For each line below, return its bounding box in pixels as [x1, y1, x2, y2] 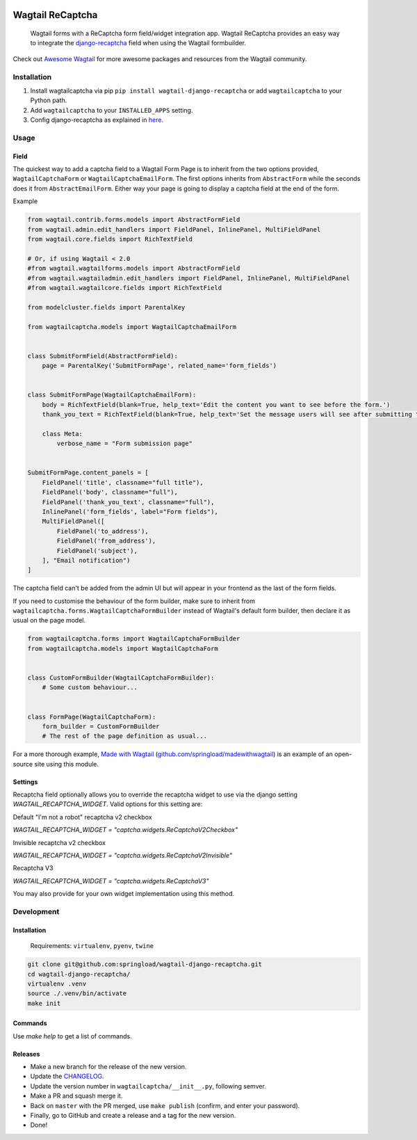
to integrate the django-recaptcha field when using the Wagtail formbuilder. [30, 39, 247, 47]
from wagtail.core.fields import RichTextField [27, 235, 193, 243]
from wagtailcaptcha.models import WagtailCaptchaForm [27, 644, 218, 652]
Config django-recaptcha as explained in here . [30, 115, 163, 125]
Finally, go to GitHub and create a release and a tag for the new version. [30, 1111, 236, 1120]
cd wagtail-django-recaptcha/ [27, 970, 131, 978]
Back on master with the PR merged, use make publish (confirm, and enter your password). [30, 1101, 300, 1109]
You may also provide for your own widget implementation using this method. [13, 890, 235, 898]
